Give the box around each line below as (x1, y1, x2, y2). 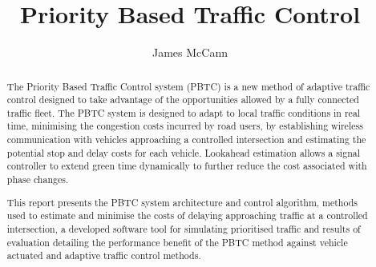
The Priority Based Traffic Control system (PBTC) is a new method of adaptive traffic (6, 79, 370, 93)
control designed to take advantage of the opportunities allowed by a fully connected (6, 93, 359, 106)
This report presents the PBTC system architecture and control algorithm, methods (6, 195, 358, 209)
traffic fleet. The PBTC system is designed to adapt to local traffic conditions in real (6, 106, 361, 119)
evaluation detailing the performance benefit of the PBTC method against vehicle (6, 235, 348, 249)
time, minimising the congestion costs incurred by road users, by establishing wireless (6, 119, 363, 133)
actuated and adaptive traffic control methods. (6, 249, 201, 262)
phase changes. (6, 173, 69, 186)
